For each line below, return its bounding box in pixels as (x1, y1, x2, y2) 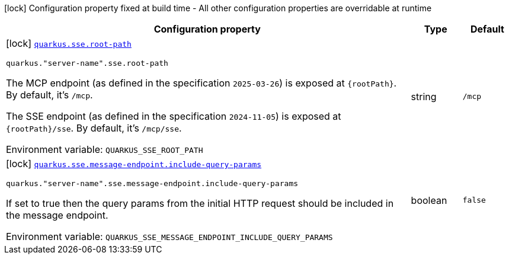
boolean (411, 194, 447, 206)
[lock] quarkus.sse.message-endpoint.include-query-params (6, 158, 262, 170)
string (411, 90, 437, 103)
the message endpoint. (6, 209, 108, 221)
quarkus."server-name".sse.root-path (6, 59, 168, 68)
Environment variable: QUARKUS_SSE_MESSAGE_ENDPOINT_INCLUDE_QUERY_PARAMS (6, 231, 333, 242)
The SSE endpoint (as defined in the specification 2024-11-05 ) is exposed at (6, 110, 341, 122)
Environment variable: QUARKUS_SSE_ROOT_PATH (6, 143, 203, 155)
